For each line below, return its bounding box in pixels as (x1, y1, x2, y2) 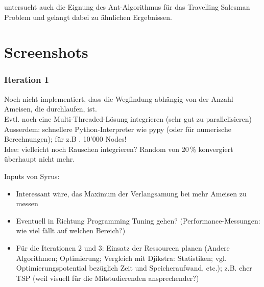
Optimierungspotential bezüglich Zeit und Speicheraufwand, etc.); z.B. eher (16, 262, 252, 273)
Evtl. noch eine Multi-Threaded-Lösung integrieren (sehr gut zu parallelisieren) (4, 113, 252, 124)
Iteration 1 (4, 73, 50, 86)
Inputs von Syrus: (4, 170, 60, 181)
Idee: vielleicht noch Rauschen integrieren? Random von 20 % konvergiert (4, 143, 233, 154)
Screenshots (4, 41, 88, 62)
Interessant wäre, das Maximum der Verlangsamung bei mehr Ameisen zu (16, 188, 247, 198)
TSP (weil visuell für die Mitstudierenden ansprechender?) (16, 272, 199, 283)
